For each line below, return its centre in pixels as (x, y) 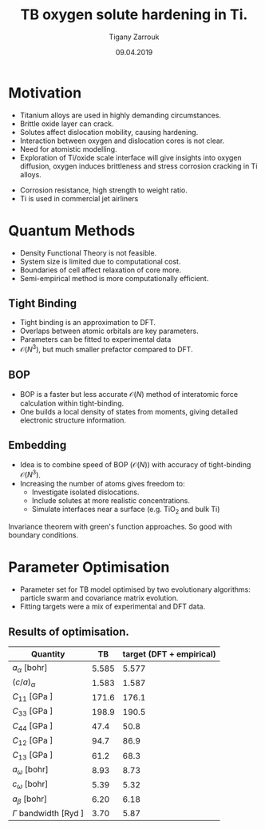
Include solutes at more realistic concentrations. (111, 501)
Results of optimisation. (69, 631)
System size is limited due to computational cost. (100, 261)
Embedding (38, 445)
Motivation (45, 93)
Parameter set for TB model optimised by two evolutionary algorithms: (135, 589)
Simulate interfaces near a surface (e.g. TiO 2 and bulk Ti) (126, 510)
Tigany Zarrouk (134, 37)
